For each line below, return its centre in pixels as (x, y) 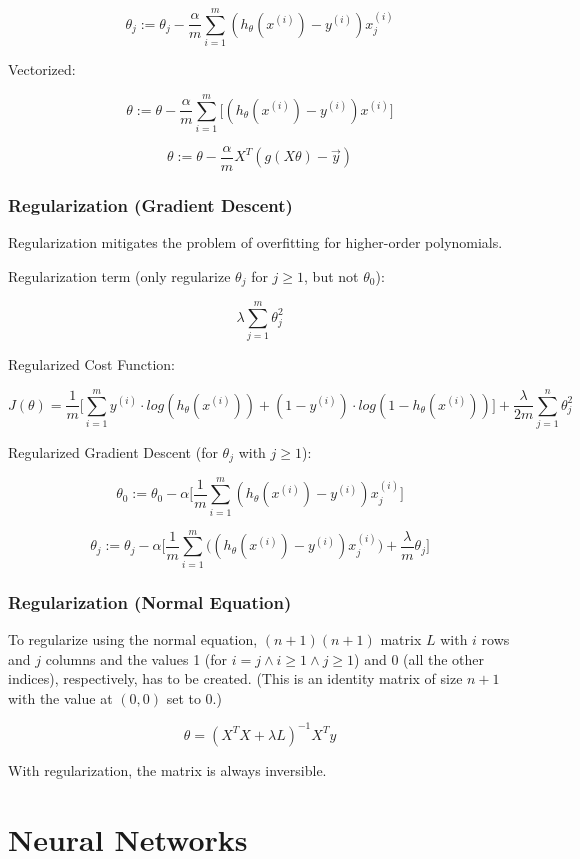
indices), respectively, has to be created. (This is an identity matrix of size (235, 678)
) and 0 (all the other (419, 658)
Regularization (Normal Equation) (150, 601)
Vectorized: (42, 69)
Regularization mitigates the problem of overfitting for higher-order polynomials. (255, 242)
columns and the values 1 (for (136, 658)
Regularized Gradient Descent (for (113, 452)
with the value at (60, 697)
